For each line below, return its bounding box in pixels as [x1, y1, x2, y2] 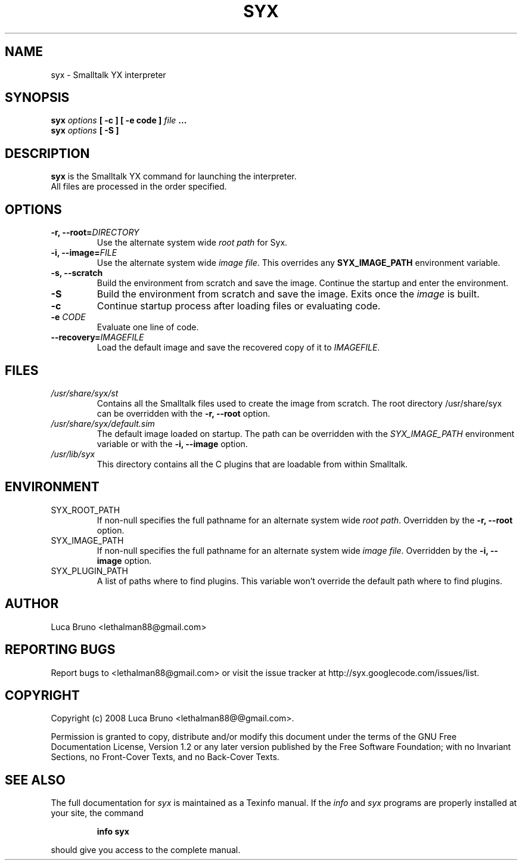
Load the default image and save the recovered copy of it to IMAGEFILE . [97, 342, 380, 353]
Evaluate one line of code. [97, 322, 199, 333]
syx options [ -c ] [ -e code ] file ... [51, 115, 187, 126]
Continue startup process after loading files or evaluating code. [97, 300, 381, 312]
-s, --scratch [51, 268, 103, 278]
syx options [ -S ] [51, 125, 119, 136]
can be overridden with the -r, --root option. [97, 408, 271, 418]
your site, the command [51, 808, 144, 819]
